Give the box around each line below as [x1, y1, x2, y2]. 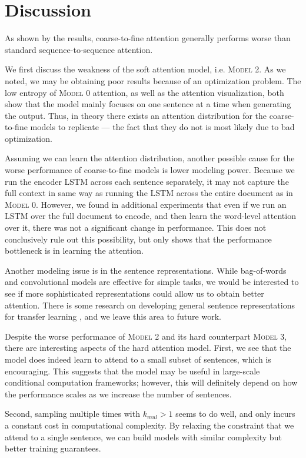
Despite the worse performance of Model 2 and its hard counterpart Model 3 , [5, 330, 287, 342]
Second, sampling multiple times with [5, 407, 140, 420]
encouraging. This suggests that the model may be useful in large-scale [5, 364, 260, 377]
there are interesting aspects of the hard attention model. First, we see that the [5, 341, 291, 354]
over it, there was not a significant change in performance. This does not [5, 221, 267, 234]
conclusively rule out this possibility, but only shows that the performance [5, 233, 272, 245]
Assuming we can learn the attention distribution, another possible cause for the [5, 152, 295, 164]
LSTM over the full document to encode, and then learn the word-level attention [5, 210, 296, 222]
